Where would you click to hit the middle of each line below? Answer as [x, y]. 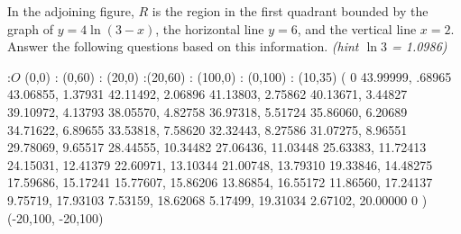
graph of [31, 28]
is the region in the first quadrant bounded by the [290, 11]
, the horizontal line [210, 28]
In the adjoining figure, [71, 11]
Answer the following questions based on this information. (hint [183, 46]
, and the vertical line [357, 28]
